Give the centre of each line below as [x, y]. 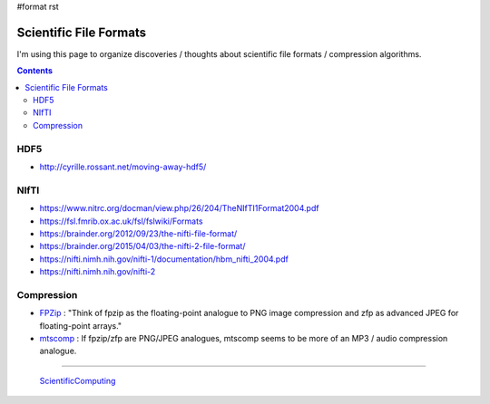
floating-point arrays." [81, 325]
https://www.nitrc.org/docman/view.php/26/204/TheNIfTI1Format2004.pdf [179, 208]
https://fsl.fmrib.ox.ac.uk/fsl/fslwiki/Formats [121, 221]
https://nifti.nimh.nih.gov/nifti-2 [98, 272]
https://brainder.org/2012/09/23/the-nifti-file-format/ [138, 233]
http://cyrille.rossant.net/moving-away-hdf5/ [123, 167]
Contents [35, 71]
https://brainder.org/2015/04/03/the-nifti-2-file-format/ [142, 246]
